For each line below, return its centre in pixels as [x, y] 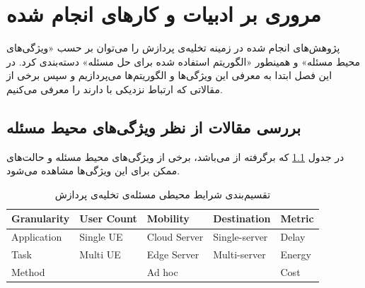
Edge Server [173, 254]
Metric [297, 218]
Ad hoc [162, 272]
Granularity [41, 218]
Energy [296, 254]
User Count [108, 218]
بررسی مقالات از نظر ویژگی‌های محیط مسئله [154, 127]
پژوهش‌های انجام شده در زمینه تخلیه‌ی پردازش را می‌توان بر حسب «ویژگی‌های [173, 48]
